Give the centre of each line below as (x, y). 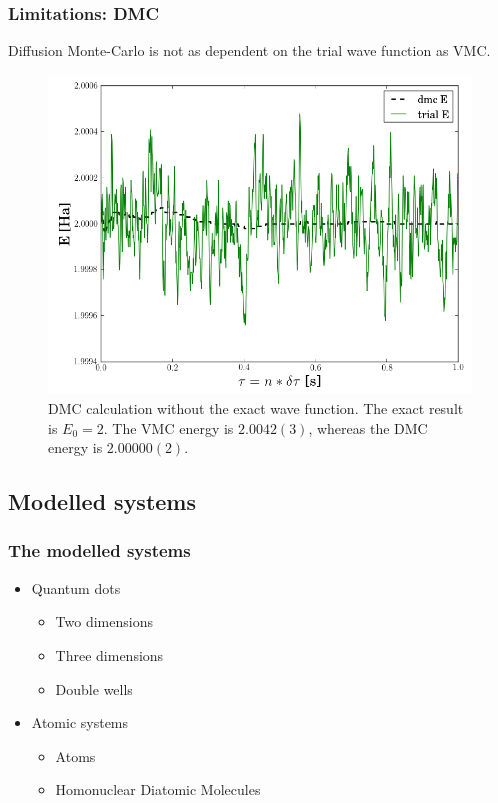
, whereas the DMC (368, 427)
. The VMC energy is (168, 427)
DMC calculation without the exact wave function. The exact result (256, 407)
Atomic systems (80, 722)
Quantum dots (76, 587)
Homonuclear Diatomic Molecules (158, 789)
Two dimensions (104, 621)
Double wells (94, 688)
